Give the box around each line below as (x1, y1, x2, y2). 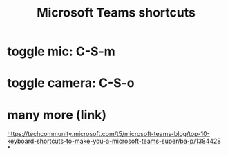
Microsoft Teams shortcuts (37, 5, 196, 21)
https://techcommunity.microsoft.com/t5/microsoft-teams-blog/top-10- (7, 130, 211, 138)
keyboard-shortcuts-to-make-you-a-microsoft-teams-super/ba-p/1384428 (7, 137, 221, 146)
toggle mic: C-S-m (7, 43, 115, 59)
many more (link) (7, 107, 107, 122)
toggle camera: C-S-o (7, 75, 135, 91)
